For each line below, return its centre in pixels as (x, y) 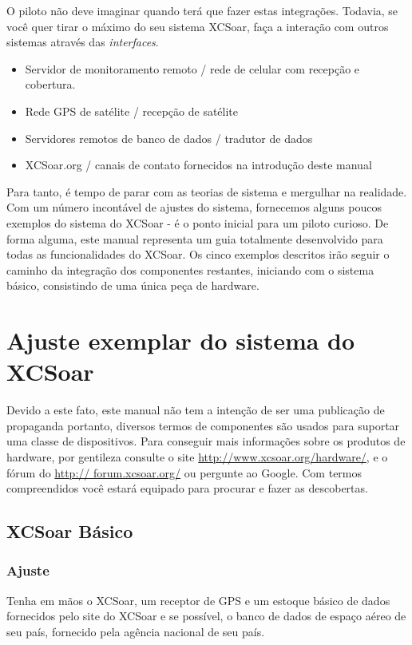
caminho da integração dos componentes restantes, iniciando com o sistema (190, 269)
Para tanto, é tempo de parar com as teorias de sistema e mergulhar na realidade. (207, 191)
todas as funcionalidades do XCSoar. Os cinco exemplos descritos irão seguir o (198, 254)
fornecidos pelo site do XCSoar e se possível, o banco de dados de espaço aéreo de (206, 616)
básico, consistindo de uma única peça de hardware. (133, 285)
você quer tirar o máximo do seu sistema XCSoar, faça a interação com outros (198, 26)
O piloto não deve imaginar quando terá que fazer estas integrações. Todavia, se (202, 10)
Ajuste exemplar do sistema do (181, 340)
